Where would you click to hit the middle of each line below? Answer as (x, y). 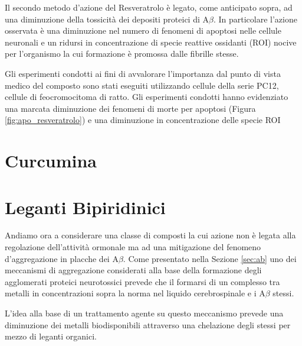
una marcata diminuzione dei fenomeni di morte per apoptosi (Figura (130, 108)
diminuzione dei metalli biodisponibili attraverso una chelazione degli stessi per (148, 324)
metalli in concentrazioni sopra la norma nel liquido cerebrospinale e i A (135, 293)
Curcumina (51, 161)
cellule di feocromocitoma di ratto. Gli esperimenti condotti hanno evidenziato (147, 97)
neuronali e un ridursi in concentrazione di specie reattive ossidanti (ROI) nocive (151, 42)
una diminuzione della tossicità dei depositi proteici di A (107, 19)
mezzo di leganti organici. (51, 336)
